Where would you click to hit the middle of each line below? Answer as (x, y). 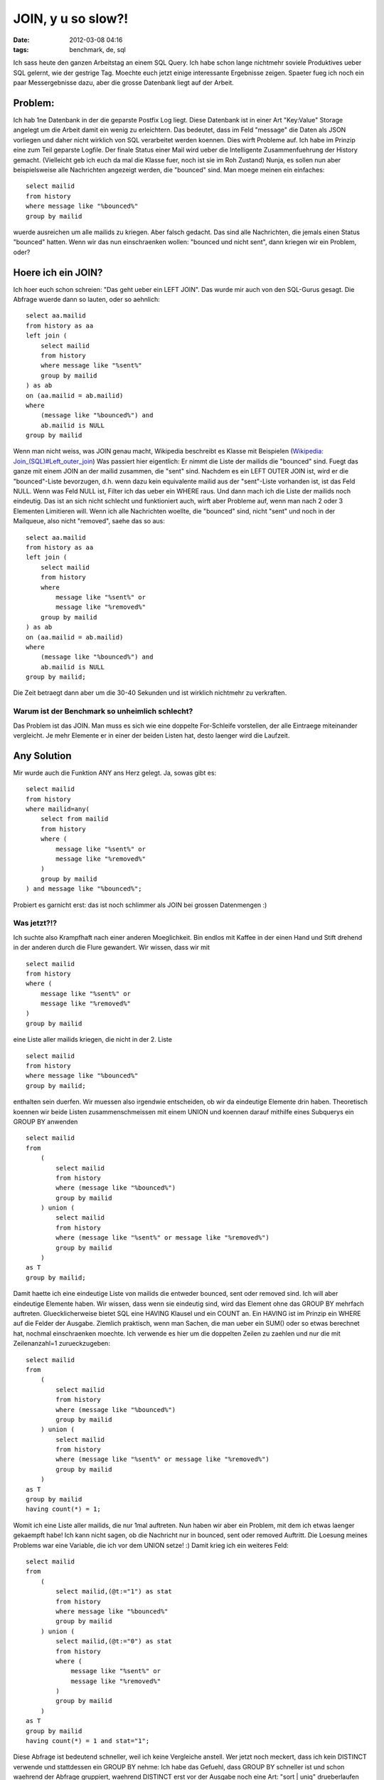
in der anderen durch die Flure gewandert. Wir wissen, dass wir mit (111, 948)
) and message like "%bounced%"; (84, 889)
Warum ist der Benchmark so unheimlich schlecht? (103, 711)
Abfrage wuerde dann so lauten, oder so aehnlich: (86, 299)
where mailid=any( (58, 809)
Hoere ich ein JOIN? (58, 272)
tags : (21, 49)
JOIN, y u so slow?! (71, 19)
